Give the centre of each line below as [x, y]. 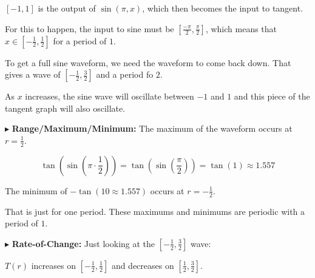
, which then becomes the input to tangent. [223, 8]
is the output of [67, 8]
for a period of [80, 40]
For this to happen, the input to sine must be [90, 28]
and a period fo [125, 74]
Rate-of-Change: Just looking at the [83, 243]
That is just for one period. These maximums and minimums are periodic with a [155, 211]
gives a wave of [33, 74]
